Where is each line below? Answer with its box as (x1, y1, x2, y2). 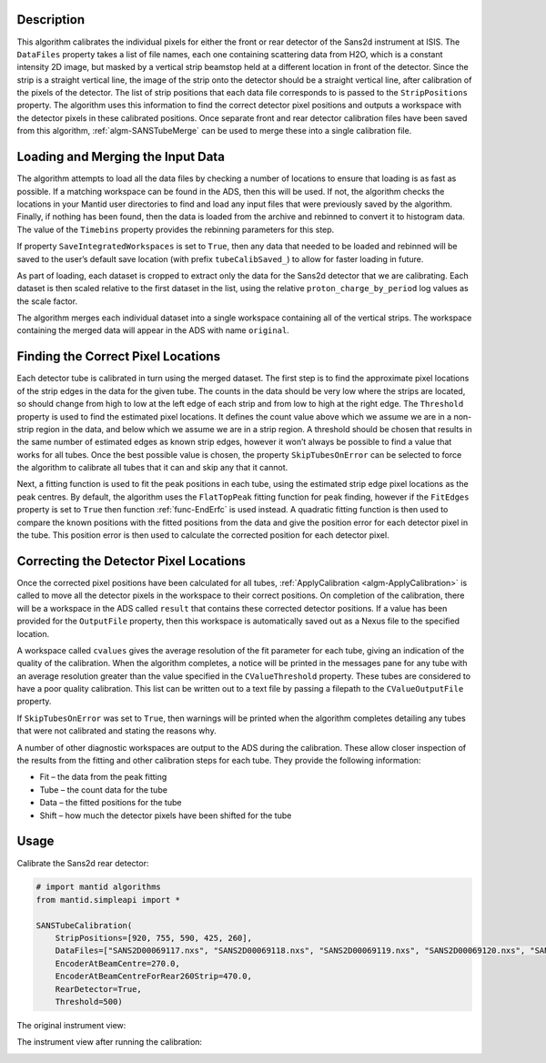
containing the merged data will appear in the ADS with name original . (16, 325, 290, 336)
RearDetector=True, (55, 984, 143, 994)
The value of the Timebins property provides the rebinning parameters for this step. (16, 224, 335, 235)
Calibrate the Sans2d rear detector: (16, 857, 149, 868)
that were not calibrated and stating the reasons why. (16, 725, 217, 736)
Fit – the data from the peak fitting (39, 772, 167, 783)
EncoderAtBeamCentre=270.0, (55, 958, 181, 968)
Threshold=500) (55, 997, 123, 1007)
